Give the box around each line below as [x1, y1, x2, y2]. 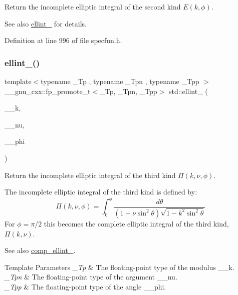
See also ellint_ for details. [5, 18, 87, 28]
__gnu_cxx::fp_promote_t [5, 85, 91, 96]
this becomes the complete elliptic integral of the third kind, [44, 218, 229, 228]
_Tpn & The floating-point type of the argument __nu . [5, 271, 177, 282]
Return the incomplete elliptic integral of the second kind [5, 1, 181, 11]
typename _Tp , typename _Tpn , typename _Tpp [41, 76, 199, 86]
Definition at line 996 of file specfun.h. [5, 35, 122, 45]
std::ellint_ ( [168, 85, 208, 96]
